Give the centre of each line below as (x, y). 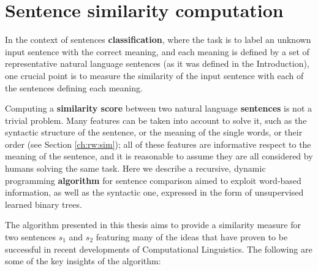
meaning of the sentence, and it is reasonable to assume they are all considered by (159, 156)
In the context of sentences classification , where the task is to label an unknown (158, 40)
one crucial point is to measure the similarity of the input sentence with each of (154, 75)
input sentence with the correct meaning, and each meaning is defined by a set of (157, 51)
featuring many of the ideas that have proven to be (192, 237)
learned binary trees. (44, 204)
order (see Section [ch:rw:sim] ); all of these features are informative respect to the (158, 144)
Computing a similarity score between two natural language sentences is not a (158, 108)
